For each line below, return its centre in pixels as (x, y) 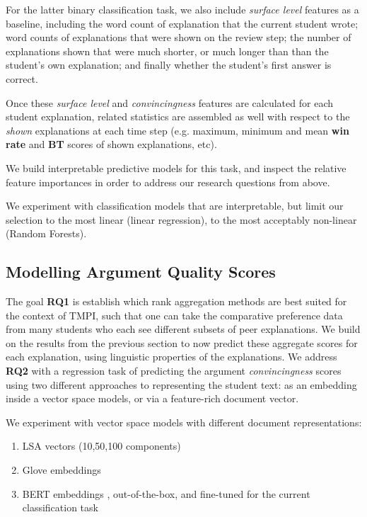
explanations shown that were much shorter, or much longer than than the (167, 51)
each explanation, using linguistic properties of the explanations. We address (171, 357)
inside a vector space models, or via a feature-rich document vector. (152, 398)
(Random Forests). (46, 233)
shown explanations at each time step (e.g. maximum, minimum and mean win (177, 130)
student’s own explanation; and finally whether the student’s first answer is (169, 65)
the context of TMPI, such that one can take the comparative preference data (174, 315)
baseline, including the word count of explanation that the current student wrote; (182, 23)
